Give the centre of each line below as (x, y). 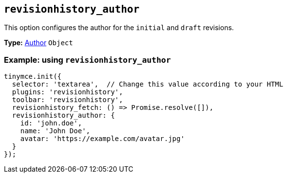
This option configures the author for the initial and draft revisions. (119, 28)
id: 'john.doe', (51, 123)
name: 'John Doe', (55, 131)
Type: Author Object (38, 43)
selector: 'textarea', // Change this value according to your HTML (148, 84)
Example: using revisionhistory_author (87, 60)
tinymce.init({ (33, 77)
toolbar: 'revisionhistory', (67, 100)
